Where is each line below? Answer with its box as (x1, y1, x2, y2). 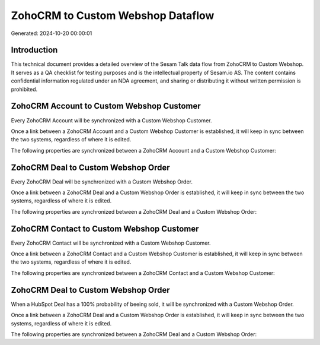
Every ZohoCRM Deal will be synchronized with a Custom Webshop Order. (11, 178, 193, 185)
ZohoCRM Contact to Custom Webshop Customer (11, 223, 199, 234)
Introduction (11, 45, 58, 55)
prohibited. (11, 86, 38, 93)
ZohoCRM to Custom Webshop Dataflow (11, 9, 215, 22)
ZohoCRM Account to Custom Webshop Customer (11, 101, 201, 111)
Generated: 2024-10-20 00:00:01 (11, 30, 92, 37)
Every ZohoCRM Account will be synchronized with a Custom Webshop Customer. (11, 116, 212, 124)
